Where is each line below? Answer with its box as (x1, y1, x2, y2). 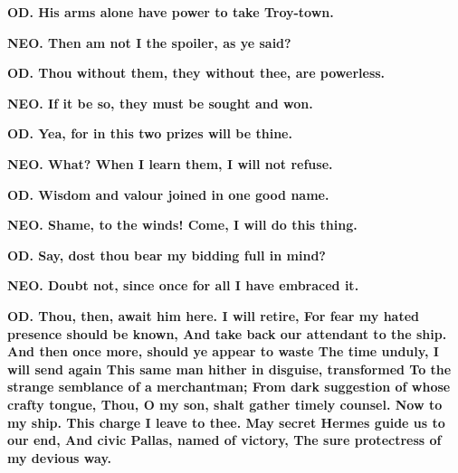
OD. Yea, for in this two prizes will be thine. (7, 124, 292, 143)
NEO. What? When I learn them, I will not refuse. (7, 154, 333, 173)
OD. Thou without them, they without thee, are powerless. (7, 63, 386, 82)
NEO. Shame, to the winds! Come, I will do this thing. (7, 215, 358, 234)
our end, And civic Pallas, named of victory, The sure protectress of (7, 430, 442, 449)
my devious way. (7, 448, 112, 467)
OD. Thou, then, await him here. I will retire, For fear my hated (7, 306, 419, 325)
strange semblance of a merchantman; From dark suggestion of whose (7, 377, 451, 396)
